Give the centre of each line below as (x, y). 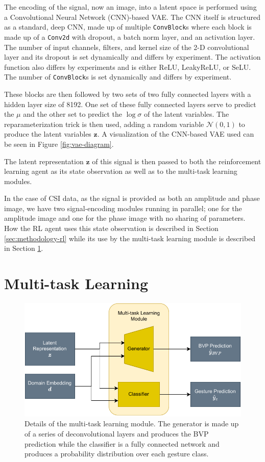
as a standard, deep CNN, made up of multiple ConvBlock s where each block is (128, 27)
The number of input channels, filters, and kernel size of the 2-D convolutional (127, 47)
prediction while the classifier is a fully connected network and (122, 443)
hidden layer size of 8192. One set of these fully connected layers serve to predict (130, 104)
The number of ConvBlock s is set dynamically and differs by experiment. (118, 77)
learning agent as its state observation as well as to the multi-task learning (121, 171)
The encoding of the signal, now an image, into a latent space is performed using (130, 7)
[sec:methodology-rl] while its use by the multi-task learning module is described (130, 238)
